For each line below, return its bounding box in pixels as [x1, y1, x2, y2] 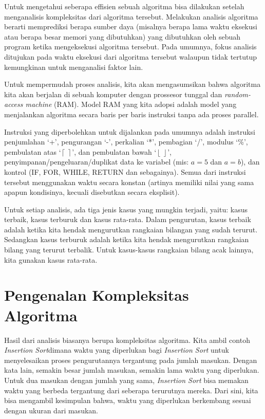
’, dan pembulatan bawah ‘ [72, 146, 157, 157]
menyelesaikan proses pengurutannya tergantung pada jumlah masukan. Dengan [4, 354, 257, 365]
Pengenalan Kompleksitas [4, 284, 189, 305]
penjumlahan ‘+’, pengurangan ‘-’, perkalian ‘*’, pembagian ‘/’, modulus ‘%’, [4, 136, 248, 147]
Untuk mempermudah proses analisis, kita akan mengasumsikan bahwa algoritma [4, 79, 261, 89]
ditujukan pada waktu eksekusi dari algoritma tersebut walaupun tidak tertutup [4, 51, 257, 62]
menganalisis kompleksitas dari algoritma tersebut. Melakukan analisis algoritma [4, 11, 258, 22]
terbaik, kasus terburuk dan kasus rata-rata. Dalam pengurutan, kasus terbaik [4, 214, 251, 225]
